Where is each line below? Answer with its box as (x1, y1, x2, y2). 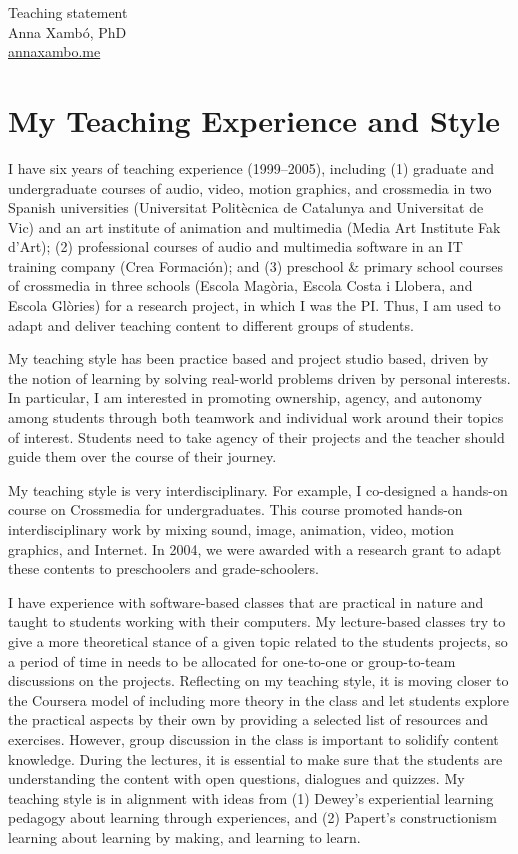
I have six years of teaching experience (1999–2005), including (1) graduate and (8, 157, 494, 178)
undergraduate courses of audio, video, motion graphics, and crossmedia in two (8, 177, 492, 198)
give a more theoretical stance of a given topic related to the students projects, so (8, 630, 508, 651)
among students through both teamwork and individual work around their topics (8, 407, 504, 428)
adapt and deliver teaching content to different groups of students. (8, 314, 414, 335)
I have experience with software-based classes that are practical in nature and (8, 591, 484, 612)
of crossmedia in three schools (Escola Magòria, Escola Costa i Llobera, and (8, 275, 473, 296)
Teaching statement (8, 2, 128, 22)
